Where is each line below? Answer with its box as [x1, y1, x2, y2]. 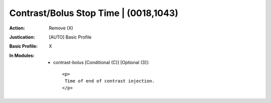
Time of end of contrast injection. [64, 78, 155, 83]
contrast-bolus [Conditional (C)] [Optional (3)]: [53, 59, 150, 65]
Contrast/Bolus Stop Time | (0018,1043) [9, 7, 178, 18]
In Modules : [9, 52, 35, 58]
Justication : [9, 34, 35, 40]
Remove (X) [49, 25, 73, 31]
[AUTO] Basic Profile [49, 34, 92, 40]
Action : [9, 25, 25, 31]
